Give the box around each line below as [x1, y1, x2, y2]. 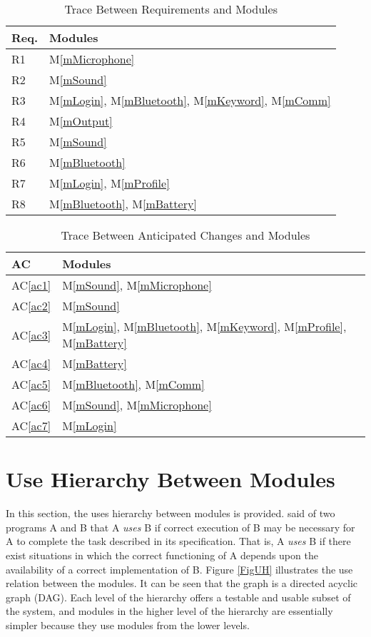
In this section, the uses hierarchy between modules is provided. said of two [6, 506, 335, 521]
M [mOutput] [49, 113, 113, 129]
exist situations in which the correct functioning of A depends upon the [6, 547, 318, 562]
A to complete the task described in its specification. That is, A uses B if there [6, 534, 351, 549]
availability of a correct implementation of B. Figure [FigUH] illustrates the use [6, 561, 353, 576]
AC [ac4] [11, 355, 51, 372]
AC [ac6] [11, 397, 51, 413]
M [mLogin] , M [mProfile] [49, 175, 170, 191]
